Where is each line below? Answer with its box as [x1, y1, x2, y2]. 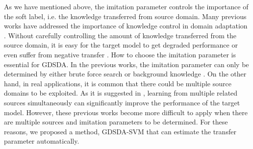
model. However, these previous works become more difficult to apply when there [4, 107, 248, 117]
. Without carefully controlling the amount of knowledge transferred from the [4, 30, 237, 40]
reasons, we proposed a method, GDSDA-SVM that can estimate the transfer [4, 126, 236, 136]
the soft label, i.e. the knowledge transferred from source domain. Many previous [4, 11, 247, 21]
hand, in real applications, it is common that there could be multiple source [4, 78, 231, 88]
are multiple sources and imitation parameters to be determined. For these [4, 117, 228, 127]
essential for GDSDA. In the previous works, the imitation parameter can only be [4, 59, 249, 69]
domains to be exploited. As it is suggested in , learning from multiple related [4, 88, 238, 98]
